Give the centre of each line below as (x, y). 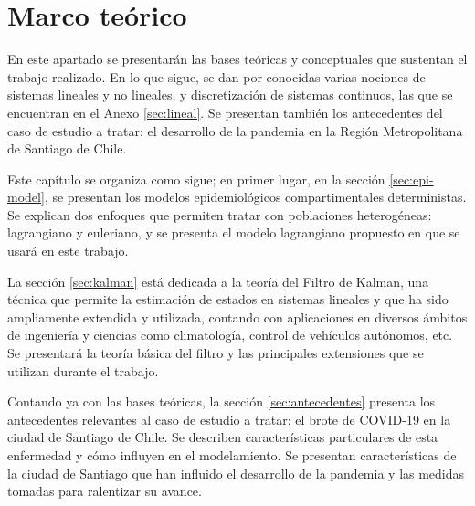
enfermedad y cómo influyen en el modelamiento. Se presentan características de (232, 455)
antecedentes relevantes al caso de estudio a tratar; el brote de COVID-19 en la (229, 419)
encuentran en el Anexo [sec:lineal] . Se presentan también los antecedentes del (225, 112)
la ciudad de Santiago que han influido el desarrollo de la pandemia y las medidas (236, 473)
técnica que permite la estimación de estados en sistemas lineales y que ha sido (228, 299)
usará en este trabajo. (68, 251)
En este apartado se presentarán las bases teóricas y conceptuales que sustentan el (237, 59)
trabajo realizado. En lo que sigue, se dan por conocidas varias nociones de (216, 76)
